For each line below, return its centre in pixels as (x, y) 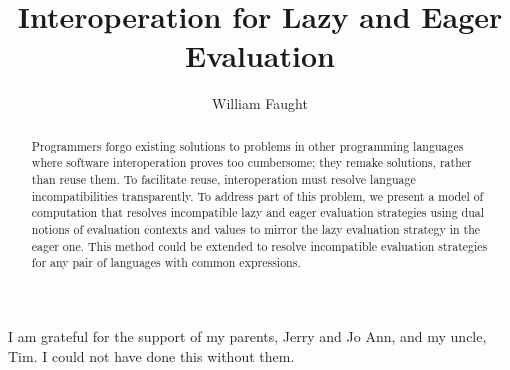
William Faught (260, 103)
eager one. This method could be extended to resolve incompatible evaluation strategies (259, 245)
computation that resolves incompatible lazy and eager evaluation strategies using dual (258, 212)
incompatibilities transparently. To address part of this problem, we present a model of (257, 195)
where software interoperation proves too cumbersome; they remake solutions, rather (251, 162)
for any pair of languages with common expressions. (166, 262)
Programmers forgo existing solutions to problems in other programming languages (247, 145)
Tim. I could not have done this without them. (151, 355)
